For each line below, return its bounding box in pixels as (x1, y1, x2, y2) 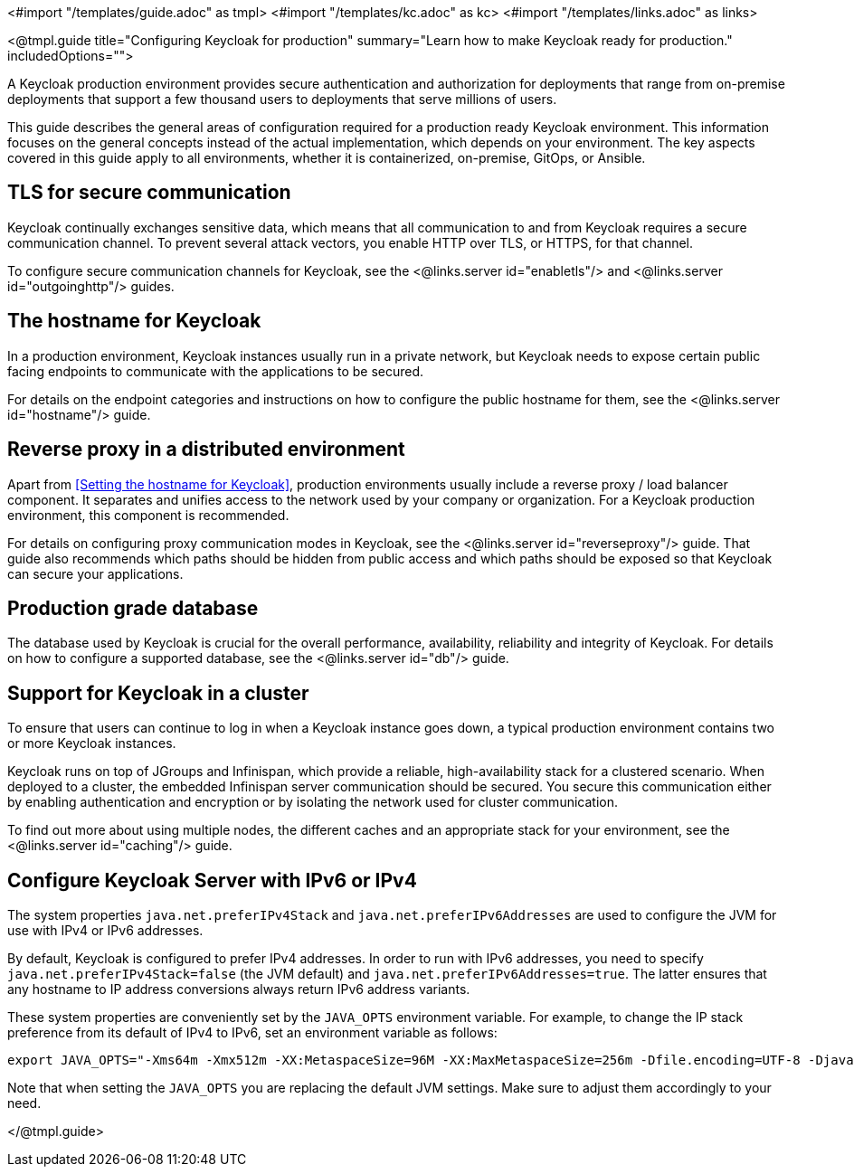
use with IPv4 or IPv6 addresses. (7, 923, 204, 939)
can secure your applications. (7, 565, 184, 582)
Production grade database (7, 596, 259, 620)
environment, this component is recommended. (7, 507, 289, 523)
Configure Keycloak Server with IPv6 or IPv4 (7, 868, 417, 892)
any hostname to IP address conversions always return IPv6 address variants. (7, 981, 470, 998)
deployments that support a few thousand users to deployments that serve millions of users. (7, 91, 557, 107)
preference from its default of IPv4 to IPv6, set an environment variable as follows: (7, 1025, 498, 1041)
